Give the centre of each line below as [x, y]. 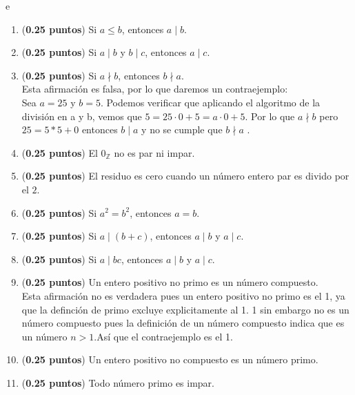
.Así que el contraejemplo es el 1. [163, 336]
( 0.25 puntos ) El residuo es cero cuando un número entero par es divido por [185, 176]
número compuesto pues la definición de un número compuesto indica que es [183, 323]
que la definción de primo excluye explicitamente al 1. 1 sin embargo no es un [185, 309]
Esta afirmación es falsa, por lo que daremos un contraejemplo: [155, 89]
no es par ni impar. [154, 152]
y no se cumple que [182, 129]
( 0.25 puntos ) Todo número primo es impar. [118, 382]
